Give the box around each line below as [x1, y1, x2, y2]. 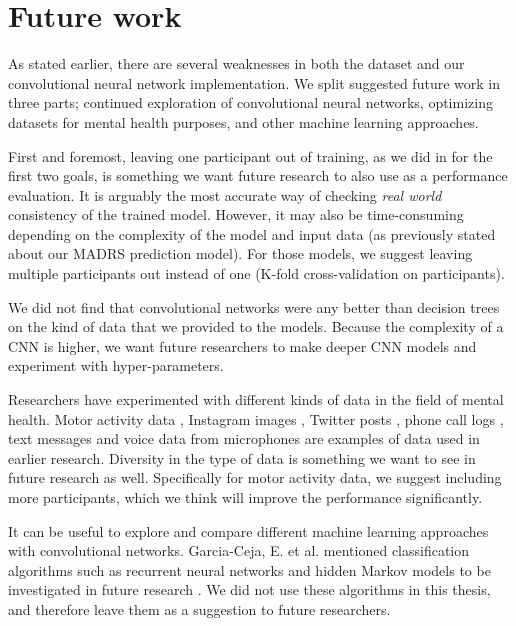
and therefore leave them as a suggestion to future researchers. [8, 598, 391, 619]
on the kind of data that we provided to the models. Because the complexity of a [8, 316, 504, 337]
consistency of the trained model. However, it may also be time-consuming [8, 204, 464, 225]
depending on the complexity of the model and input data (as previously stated [8, 223, 496, 244]
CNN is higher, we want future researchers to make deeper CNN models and [8, 335, 477, 356]
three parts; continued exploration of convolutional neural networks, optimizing [8, 92, 493, 113]
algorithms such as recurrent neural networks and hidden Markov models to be [8, 559, 491, 580]
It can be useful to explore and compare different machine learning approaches [8, 520, 489, 541]
